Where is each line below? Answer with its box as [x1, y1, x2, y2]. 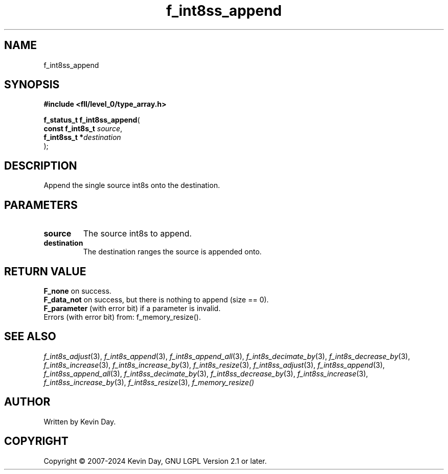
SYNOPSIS [4, 78, 60, 91]
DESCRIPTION [4, 159, 77, 172]
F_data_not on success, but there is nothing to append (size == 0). [43, 295, 269, 304]
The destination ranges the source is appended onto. [83, 247, 262, 256]
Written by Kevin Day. [43, 417, 116, 426]
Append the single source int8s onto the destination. [43, 181, 220, 190]
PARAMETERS [4, 198, 78, 211]
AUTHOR [4, 395, 51, 409]
